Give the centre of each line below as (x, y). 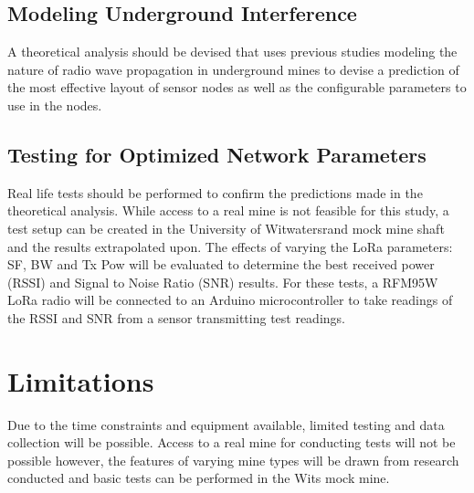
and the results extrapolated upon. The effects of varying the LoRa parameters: (230, 246)
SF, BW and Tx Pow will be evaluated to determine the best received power (221, 264)
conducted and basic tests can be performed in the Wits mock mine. (199, 478)
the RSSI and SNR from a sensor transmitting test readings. (176, 317)
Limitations (81, 380)
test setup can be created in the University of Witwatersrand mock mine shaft (226, 228)
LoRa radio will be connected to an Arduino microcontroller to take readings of (230, 300)
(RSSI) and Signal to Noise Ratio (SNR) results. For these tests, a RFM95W (223, 282)
